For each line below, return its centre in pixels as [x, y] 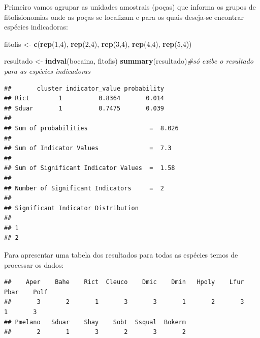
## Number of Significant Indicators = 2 [84, 188]
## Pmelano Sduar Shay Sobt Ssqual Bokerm [95, 322]
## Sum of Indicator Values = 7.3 [88, 148]
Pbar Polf [26, 292]
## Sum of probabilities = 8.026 [91, 128]
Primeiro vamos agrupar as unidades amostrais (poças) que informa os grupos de [130, 7]
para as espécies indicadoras [47, 71]
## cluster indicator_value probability [84, 88]
